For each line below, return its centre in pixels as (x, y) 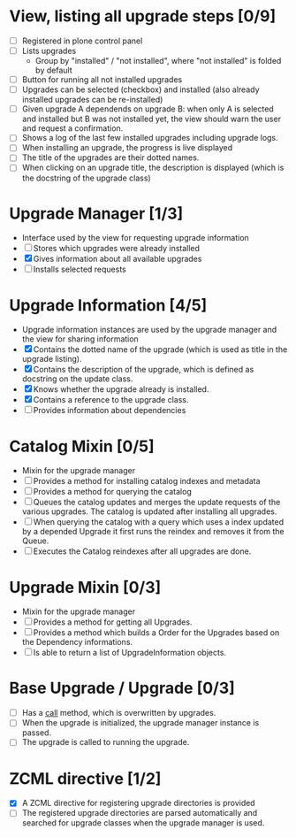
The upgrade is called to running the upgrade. (106, 742)
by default (53, 70)
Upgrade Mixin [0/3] (85, 587)
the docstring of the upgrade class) (87, 178)
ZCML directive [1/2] (85, 778)
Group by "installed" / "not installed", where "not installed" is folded (158, 61)
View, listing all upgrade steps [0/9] (143, 16)
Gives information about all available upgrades (118, 259)
